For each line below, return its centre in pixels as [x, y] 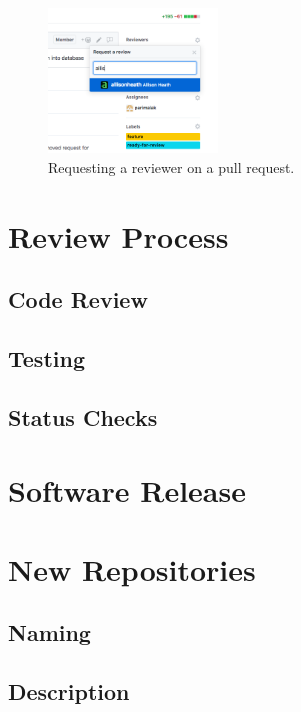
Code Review [78, 299]
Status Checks [83, 416]
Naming [49, 632]
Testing [46, 357]
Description [69, 690]
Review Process [118, 235]
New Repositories [132, 568]
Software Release [127, 490]
